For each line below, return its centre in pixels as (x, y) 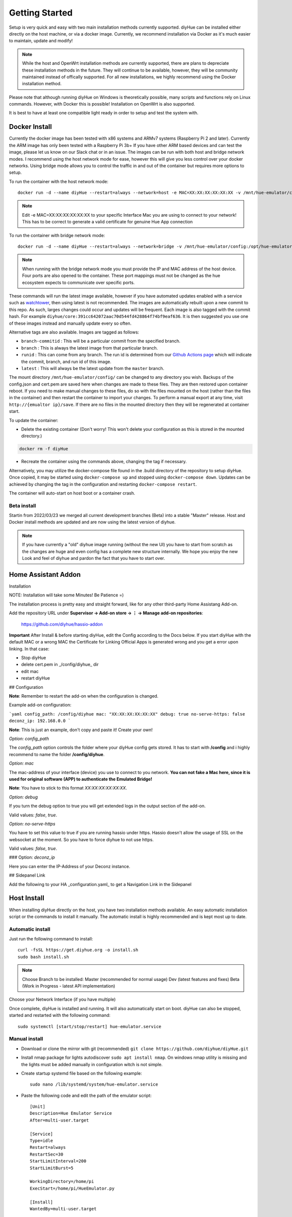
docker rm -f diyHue (44, 449)
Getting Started (41, 13)
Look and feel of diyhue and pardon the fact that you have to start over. (94, 558)
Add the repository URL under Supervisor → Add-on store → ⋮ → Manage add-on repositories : (106, 613)
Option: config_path (29, 738)
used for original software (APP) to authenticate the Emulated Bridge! (81, 779)
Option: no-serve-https (32, 824)
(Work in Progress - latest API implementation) (69, 986)
